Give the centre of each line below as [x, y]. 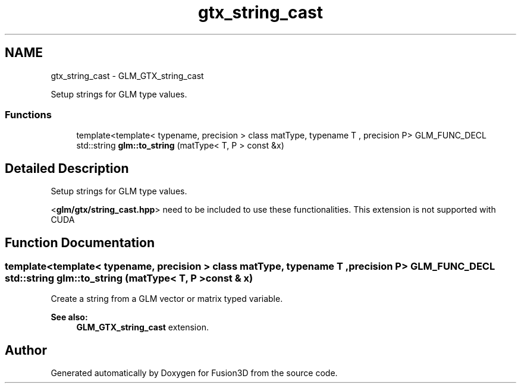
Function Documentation [80, 242]
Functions [28, 114]
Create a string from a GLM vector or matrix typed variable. [167, 299]
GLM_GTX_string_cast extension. [142, 327]
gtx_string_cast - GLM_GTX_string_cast [127, 75]
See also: [69, 317]
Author [26, 350]
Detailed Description [67, 168]
